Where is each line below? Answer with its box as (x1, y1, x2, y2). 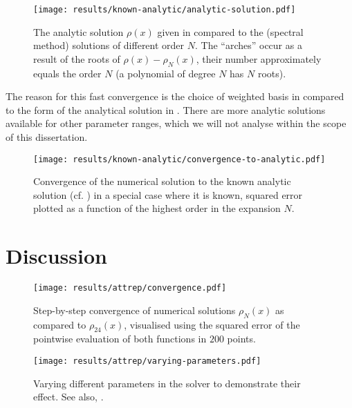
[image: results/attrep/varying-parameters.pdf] (33, 356, 261, 367)
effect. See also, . (33, 389, 104, 404)
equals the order (33, 66, 102, 80)
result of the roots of (33, 51, 120, 66)
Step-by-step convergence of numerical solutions (33, 302, 236, 317)
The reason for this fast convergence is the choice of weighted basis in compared (6, 89, 344, 104)
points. (227, 331, 256, 346)
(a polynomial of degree (115, 66, 216, 80)
